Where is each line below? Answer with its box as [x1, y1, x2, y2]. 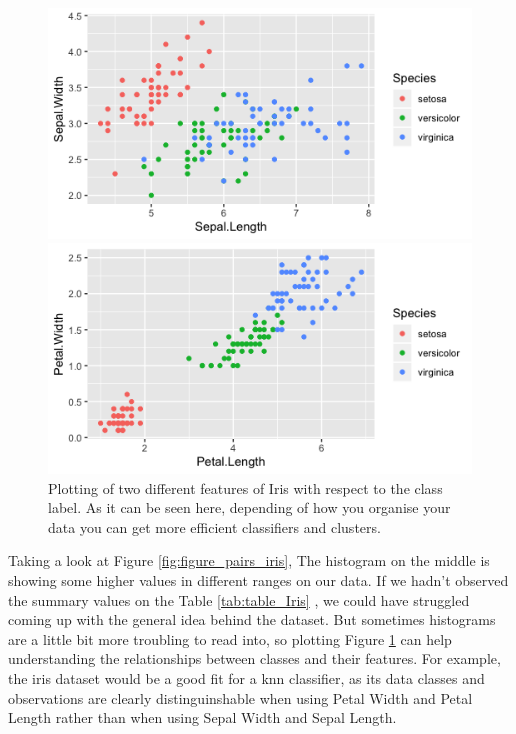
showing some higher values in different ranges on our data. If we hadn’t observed [8, 570, 509, 591]
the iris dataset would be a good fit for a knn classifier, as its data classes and [8, 668, 485, 688]
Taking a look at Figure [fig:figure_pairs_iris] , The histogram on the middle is [8, 550, 490, 571]
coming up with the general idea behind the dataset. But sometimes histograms [8, 609, 496, 630]
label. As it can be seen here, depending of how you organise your [48, 497, 451, 518]
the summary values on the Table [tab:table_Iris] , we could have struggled [8, 589, 470, 610]
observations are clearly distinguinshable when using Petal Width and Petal [8, 687, 473, 708]
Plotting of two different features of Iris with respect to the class [48, 477, 443, 498]
